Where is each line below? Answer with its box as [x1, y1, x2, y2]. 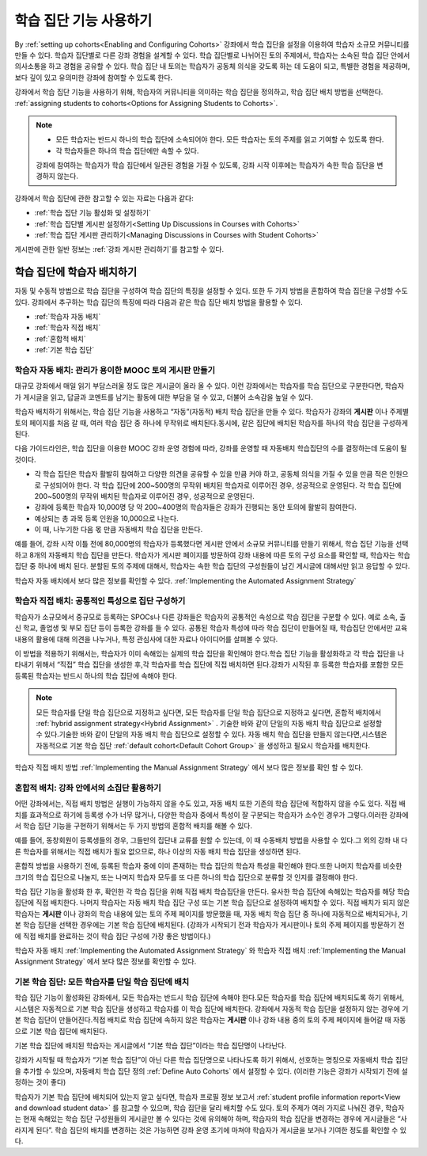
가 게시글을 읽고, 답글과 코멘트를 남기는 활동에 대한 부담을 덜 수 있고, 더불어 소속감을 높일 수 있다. [14, 392, 314, 401]
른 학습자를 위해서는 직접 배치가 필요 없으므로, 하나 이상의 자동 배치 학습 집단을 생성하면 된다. [14, 846, 301, 856]
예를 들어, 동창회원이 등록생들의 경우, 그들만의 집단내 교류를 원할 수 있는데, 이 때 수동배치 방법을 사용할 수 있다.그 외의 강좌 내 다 [14, 835, 408, 845]
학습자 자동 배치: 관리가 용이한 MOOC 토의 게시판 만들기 [14, 365, 216, 376]
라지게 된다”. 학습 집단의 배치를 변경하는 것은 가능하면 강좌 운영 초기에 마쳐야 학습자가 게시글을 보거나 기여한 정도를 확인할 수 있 [14, 1125, 407, 1135]
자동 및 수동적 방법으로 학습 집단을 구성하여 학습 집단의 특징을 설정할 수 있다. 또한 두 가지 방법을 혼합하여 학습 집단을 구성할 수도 [14, 286, 409, 296]
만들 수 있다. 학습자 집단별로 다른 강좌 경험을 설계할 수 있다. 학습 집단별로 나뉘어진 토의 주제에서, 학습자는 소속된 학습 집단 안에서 [14, 50, 410, 59]
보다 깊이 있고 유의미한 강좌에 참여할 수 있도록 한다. [14, 72, 173, 82]
